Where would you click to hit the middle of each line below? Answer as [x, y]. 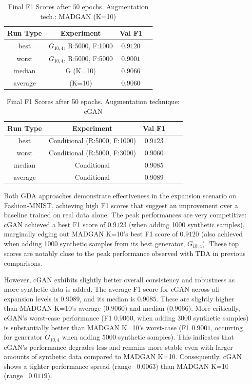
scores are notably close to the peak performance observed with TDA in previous [125, 253]
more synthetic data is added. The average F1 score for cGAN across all [112, 289]
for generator [23, 337]
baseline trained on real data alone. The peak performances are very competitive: [125, 215]
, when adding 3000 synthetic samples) [191, 318]
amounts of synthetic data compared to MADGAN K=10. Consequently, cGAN [123, 356]
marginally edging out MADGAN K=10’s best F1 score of [91, 234]
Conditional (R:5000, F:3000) [92, 153]
